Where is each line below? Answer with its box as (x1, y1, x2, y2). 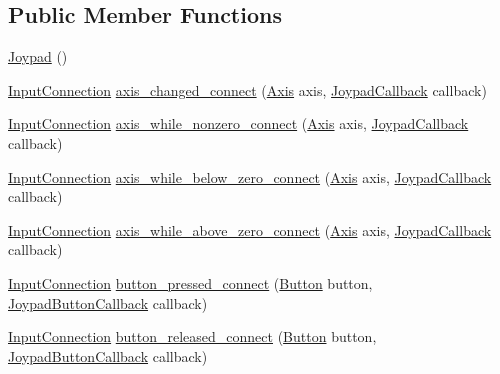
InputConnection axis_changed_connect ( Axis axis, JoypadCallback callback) (8, 79, 487, 100)
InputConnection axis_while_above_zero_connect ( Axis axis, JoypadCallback (8, 219, 492, 240)
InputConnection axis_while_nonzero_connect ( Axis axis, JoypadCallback (8, 113, 469, 134)
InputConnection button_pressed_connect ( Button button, (8, 272, 373, 293)
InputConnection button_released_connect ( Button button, (8, 326, 377, 347)
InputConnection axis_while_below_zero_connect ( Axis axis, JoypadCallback (8, 166, 492, 187)
